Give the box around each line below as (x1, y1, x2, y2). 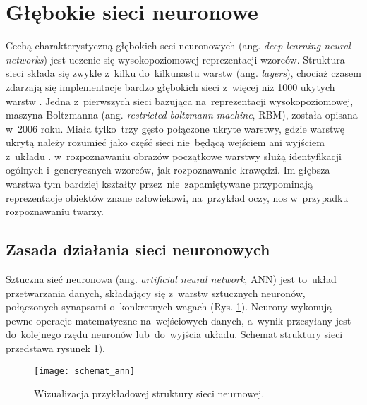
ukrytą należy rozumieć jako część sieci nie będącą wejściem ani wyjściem (6, 135, 325, 150)
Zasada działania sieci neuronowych (6, 238, 270, 260)
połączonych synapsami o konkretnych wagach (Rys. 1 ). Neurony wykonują (6, 299, 332, 314)
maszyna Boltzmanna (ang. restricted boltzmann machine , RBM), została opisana (6, 107, 358, 122)
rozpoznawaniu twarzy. (6, 204, 104, 219)
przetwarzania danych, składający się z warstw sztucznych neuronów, (6, 285, 306, 300)
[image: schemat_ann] (34, 365, 136, 376)
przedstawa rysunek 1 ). (6, 341, 106, 356)
